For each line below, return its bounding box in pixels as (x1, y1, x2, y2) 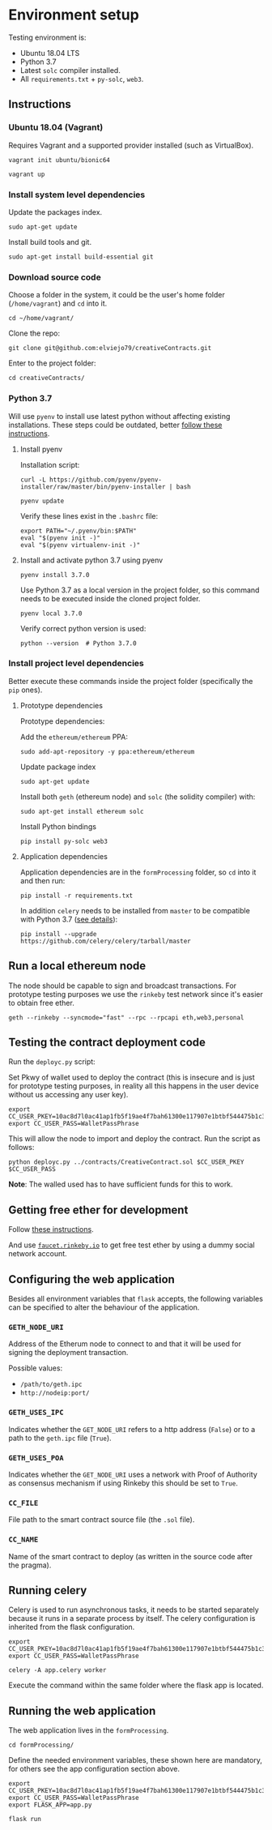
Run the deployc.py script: (8, 1057, 96, 1067)
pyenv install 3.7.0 (19, 571, 90, 579)
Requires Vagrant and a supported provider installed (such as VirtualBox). (8, 140, 254, 150)
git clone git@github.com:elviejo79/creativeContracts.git (8, 344, 212, 353)
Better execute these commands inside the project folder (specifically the (8, 676, 253, 686)
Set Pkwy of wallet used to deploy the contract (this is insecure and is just (8, 1072, 255, 1083)
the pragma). (8, 1560, 52, 1570)
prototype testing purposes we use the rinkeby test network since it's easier (8, 989, 263, 998)
